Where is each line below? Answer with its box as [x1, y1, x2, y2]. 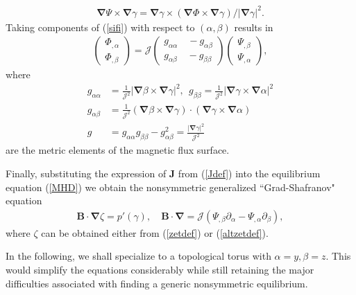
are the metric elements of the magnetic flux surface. [6, 143, 230, 157]
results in [234, 19, 273, 34]
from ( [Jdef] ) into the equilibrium [178, 166, 321, 180]
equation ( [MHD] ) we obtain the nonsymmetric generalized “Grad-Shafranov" [6, 179, 335, 194]
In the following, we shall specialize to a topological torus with [6, 249, 271, 263]
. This [325, 249, 351, 263]
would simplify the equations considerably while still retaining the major [6, 262, 314, 276]
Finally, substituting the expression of [6, 166, 167, 180]
